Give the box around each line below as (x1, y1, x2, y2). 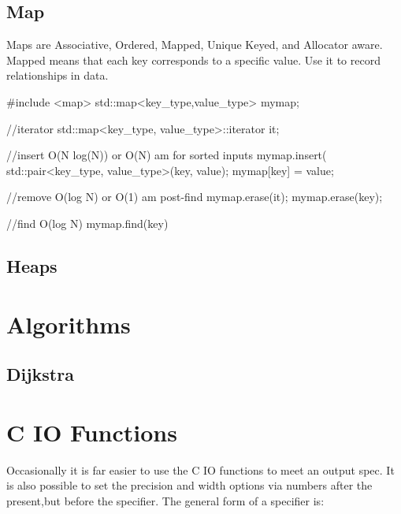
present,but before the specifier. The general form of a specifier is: (6, 492, 325, 508)
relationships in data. (6, 67, 109, 84)
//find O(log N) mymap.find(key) (6, 214, 169, 231)
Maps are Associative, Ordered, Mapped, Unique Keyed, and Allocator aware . (6, 36, 383, 53)
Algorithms (6, 307, 131, 340)
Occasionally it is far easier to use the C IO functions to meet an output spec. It (6, 461, 395, 478)
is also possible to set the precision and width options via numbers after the (6, 477, 373, 494)
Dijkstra (6, 362, 74, 386)
